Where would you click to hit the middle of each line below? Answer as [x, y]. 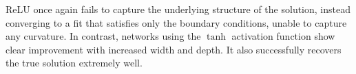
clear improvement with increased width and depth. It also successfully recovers [174, 49]
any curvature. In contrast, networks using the [103, 36]
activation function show [283, 36]
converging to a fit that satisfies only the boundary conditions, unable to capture [176, 22]
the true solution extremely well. [74, 63]
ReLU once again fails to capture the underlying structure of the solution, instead [178, 9]
